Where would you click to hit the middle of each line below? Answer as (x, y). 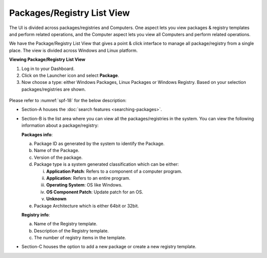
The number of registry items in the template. (80, 238)
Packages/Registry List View (69, 13)
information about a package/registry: (60, 125)
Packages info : (37, 134)
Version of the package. (58, 157)
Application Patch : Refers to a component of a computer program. (114, 171)
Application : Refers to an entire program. (88, 178)
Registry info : (36, 215)
